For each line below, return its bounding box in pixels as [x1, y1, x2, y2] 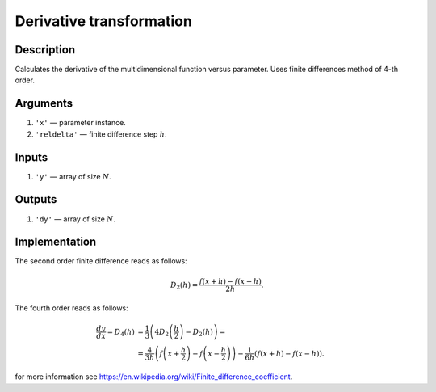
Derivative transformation [15, 12, 193, 30]
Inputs [15, 150, 48, 164]
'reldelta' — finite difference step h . [35, 129, 167, 139]
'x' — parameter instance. [35, 118, 127, 128]
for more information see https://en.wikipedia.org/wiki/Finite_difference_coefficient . [15, 372, 293, 381]
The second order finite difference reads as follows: [15, 256, 187, 266]
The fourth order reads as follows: [15, 303, 128, 313]
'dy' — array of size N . [35, 214, 116, 224]
